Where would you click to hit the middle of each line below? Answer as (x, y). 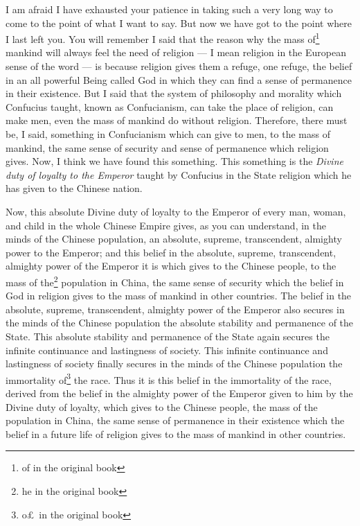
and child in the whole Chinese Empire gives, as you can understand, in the (166, 225)
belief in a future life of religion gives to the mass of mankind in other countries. (176, 433)
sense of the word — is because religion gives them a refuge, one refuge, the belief (179, 66)
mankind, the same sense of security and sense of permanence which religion (167, 147)
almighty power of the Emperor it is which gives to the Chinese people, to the (171, 266)
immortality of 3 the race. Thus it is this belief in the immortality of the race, (169, 378)
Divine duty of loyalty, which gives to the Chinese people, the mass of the (162, 406)
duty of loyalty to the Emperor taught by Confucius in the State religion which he (179, 174)
